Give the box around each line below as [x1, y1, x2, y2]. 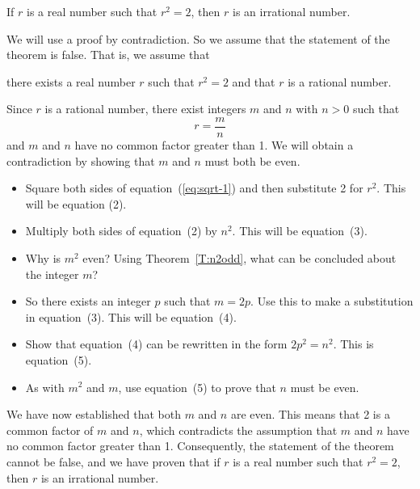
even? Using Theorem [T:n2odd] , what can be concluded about [82, 250, 397, 266]
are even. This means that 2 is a [230, 406, 390, 423]
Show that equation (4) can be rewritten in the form [25, 335, 288, 352]
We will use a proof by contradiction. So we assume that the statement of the [6, 30, 390, 47]
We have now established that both [6, 406, 181, 423]
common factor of [6, 421, 94, 438]
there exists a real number [6, 73, 136, 90]
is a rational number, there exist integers [44, 100, 246, 117]
